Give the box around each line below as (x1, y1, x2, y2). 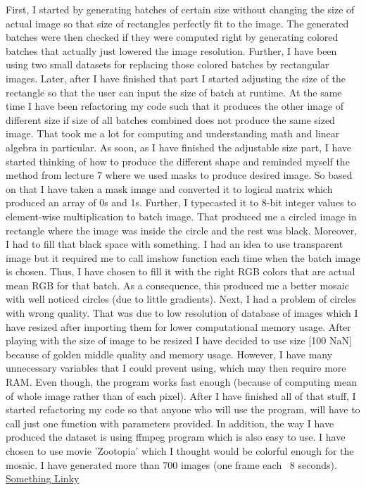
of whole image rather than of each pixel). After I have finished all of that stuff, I (6, 388, 356, 403)
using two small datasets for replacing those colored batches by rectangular (6, 57, 329, 72)
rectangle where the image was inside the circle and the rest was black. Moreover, (6, 222, 358, 237)
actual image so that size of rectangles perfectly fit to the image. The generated (6, 15, 349, 30)
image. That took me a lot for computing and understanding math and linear (6, 126, 340, 141)
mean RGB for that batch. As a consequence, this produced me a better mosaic (6, 277, 349, 292)
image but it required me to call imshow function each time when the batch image (6, 250, 360, 265)
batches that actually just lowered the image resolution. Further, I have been (6, 43, 337, 58)
